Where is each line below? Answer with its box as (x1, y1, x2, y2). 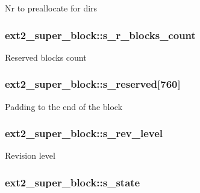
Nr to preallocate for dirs (5, 2, 98, 14)
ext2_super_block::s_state (5, 174, 140, 189)
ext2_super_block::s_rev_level (5, 126, 163, 141)
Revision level (5, 149, 55, 162)
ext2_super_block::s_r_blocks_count (5, 27, 196, 42)
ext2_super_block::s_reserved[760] (5, 76, 181, 91)
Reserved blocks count (5, 51, 87, 63)
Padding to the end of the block (5, 100, 123, 112)
